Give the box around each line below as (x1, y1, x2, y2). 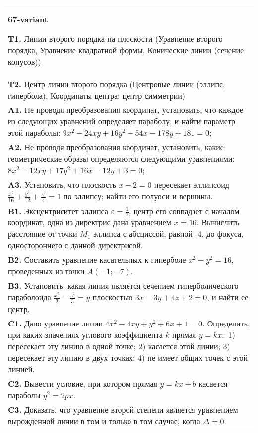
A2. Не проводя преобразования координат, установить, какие (8, 141, 224, 153)
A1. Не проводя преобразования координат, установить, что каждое (8, 104, 244, 115)
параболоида (8, 291, 51, 303)
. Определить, (202, 317, 250, 329)
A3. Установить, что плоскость (8, 179, 117, 190)
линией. (8, 363, 35, 375)
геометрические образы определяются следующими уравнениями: (8, 153, 235, 164)
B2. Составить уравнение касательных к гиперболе (8, 254, 186, 266)
